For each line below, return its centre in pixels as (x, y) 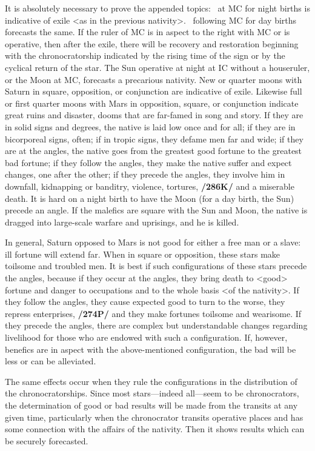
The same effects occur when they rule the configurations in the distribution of (151, 381)
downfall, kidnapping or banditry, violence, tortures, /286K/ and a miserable (150, 186)
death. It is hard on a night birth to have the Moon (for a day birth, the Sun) (150, 198)
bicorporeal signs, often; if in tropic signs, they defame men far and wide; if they (154, 139)
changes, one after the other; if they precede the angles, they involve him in (145, 174)
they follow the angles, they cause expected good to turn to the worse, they (145, 302)
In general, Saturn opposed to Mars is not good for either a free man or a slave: (153, 242)
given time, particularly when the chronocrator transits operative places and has (154, 417)
